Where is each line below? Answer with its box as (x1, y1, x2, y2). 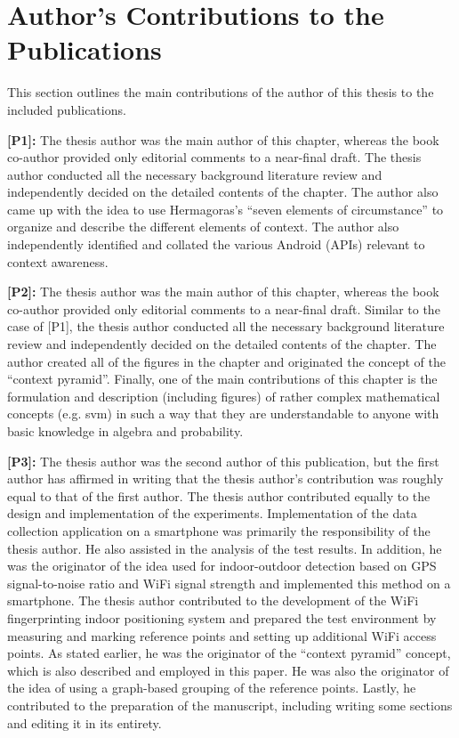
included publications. (7, 100, 126, 118)
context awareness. (7, 252, 109, 271)
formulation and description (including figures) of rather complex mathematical (7, 386, 440, 405)
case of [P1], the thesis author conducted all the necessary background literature (7, 317, 445, 336)
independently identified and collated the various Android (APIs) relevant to (7, 235, 425, 254)
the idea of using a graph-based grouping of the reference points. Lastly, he (7, 678, 416, 697)
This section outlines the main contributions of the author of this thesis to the (7, 83, 434, 101)
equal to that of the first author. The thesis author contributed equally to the (7, 486, 431, 505)
